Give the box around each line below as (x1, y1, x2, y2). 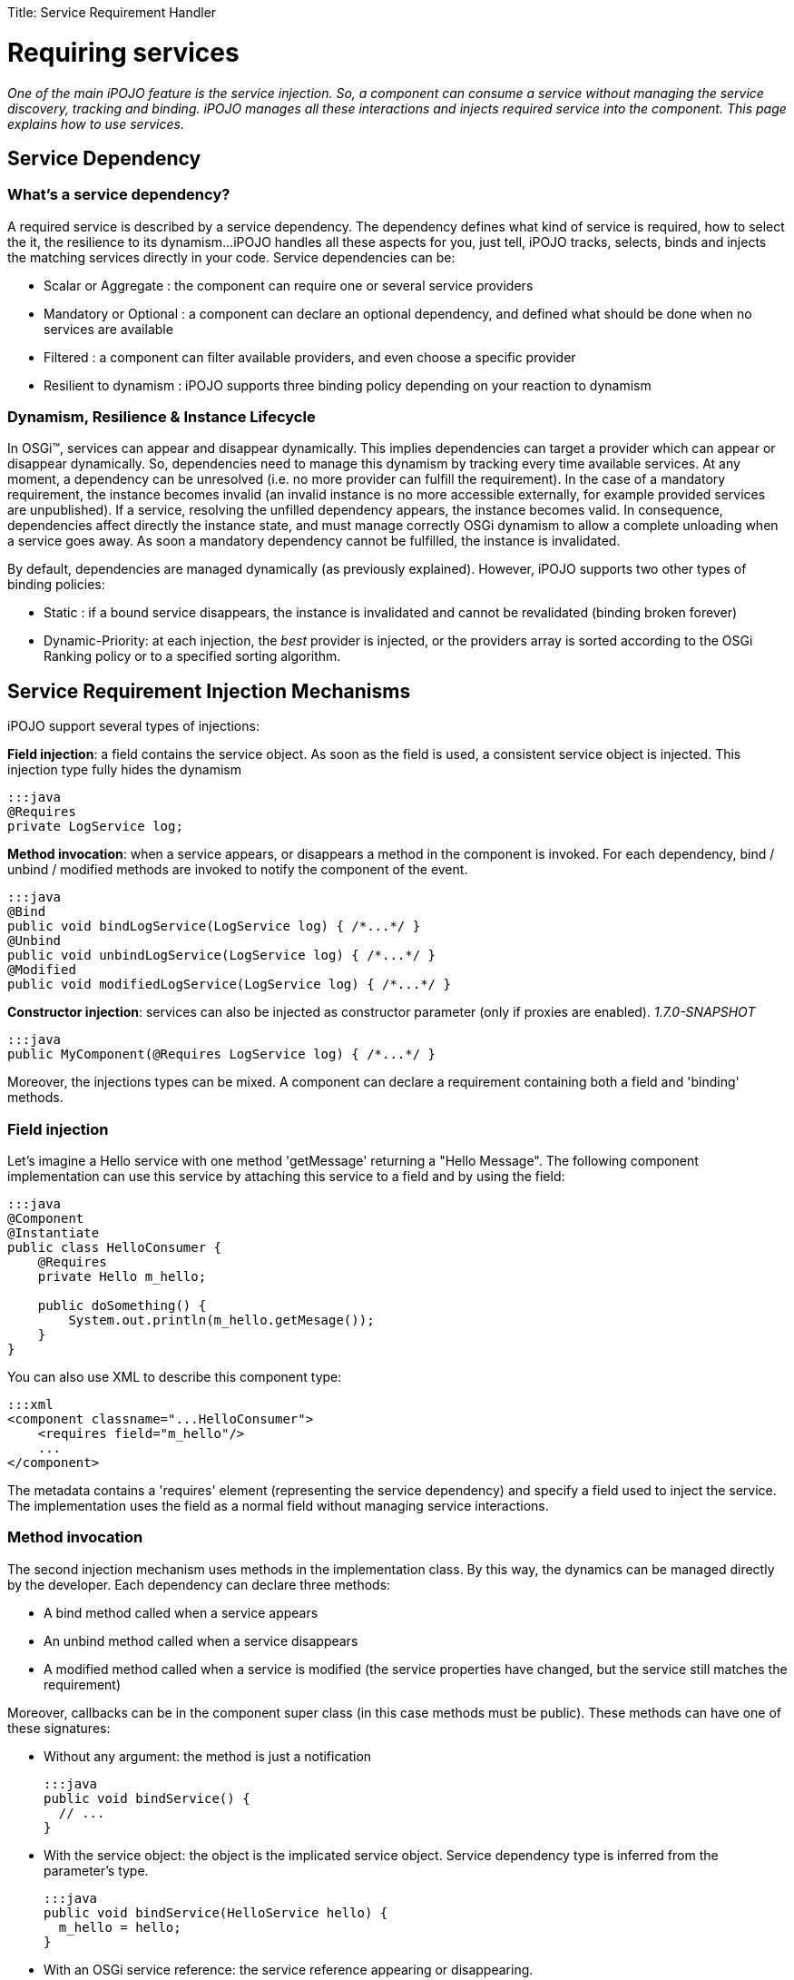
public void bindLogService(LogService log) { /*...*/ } (7, 919, 421, 934)
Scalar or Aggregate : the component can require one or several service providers (44, 277, 534, 293)
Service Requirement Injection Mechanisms (7, 679, 411, 703)
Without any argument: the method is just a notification (44, 1748, 372, 1764)
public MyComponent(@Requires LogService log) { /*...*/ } (7, 1047, 436, 1062)
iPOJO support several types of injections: (7, 718, 260, 734)
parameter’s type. (44, 1862, 149, 1878)
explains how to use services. (7, 115, 184, 132)
